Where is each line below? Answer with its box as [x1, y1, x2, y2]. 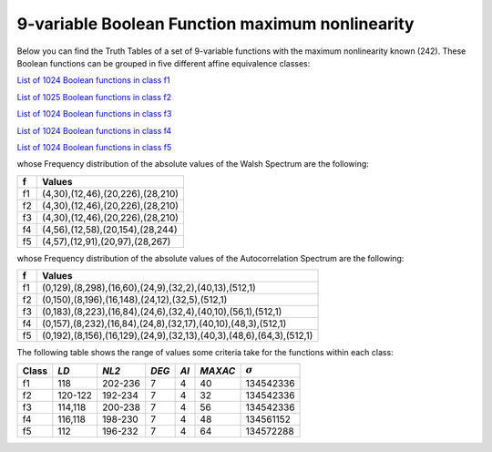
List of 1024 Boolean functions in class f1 [16, 75, 170, 86]
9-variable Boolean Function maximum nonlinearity [16, 14, 415, 34]
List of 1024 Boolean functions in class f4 [16, 125, 172, 136]
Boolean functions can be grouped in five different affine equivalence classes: [16, 57, 311, 68]
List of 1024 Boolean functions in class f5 [16, 141, 172, 152]
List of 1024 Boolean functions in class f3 [16, 108, 172, 119]
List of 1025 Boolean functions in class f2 [16, 91, 172, 102]
